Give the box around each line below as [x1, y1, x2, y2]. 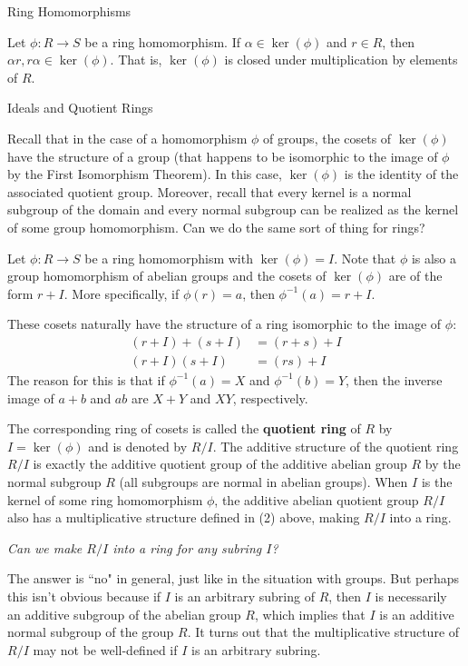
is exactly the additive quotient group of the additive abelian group [33, 454, 407, 473]
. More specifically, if [63, 283, 180, 303]
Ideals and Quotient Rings [7, 98, 153, 117]
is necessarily [375, 586, 447, 605]
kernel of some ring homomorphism [7, 490, 203, 509]
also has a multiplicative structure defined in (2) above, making [7, 508, 360, 527]
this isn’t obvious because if [7, 586, 161, 605]
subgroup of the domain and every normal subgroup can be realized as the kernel [7, 200, 459, 219]
